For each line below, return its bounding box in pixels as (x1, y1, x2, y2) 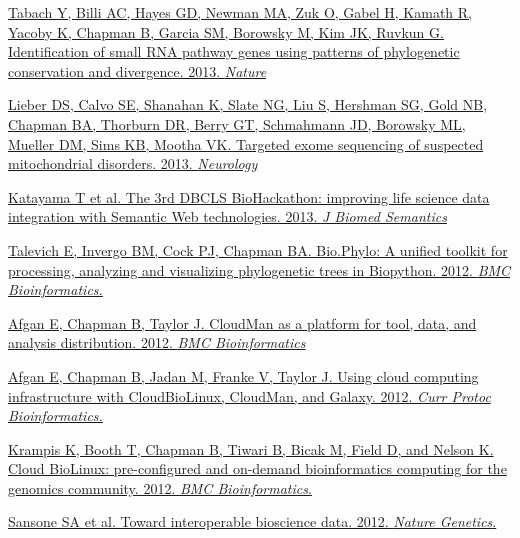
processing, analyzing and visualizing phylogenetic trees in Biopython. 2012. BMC (8, 259, 511, 280)
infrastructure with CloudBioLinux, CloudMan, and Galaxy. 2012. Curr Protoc (8, 385, 491, 406)
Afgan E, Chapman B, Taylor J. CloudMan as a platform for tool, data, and (8, 312, 477, 333)
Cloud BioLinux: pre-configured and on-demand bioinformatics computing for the (8, 458, 507, 479)
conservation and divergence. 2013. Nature (8, 60, 267, 81)
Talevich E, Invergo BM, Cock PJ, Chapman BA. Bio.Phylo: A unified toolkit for (8, 239, 508, 260)
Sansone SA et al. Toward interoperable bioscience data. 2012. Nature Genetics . (8, 511, 497, 532)
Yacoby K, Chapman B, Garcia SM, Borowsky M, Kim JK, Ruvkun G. (8, 21, 444, 42)
